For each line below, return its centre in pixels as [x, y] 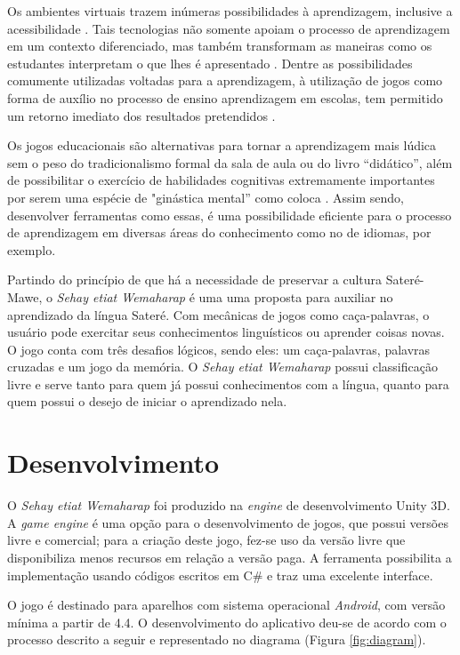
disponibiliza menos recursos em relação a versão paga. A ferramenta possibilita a [230, 557]
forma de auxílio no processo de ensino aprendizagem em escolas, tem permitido [225, 97]
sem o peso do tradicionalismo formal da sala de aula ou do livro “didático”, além [230, 162]
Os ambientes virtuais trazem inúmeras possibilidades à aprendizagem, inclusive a [230, 11]
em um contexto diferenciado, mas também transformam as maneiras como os [220, 46]
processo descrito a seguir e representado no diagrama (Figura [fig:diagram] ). [217, 639]
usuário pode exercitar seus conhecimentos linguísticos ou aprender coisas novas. [226, 332]
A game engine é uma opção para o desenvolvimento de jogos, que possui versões [228, 522]
